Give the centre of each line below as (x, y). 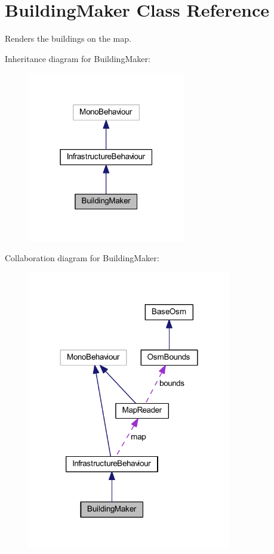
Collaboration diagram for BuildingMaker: (82, 258)
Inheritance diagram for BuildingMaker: (78, 58)
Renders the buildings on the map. (68, 38)
